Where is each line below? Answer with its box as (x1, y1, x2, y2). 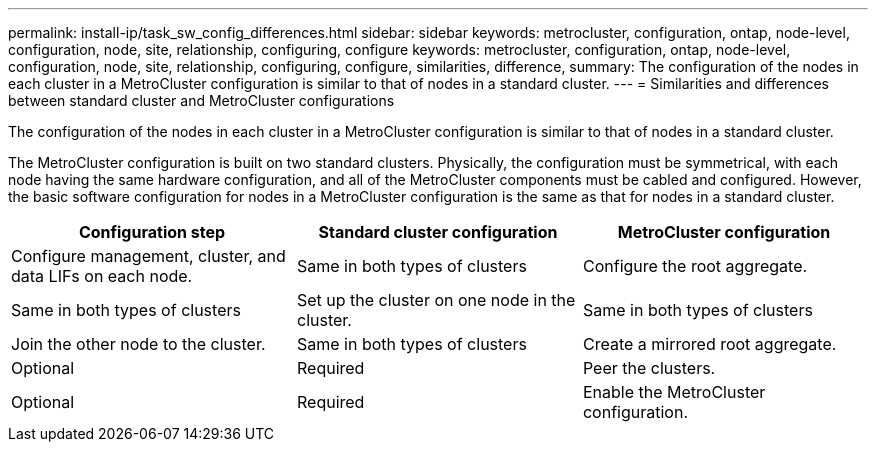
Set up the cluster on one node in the (296, 290, 576, 310)
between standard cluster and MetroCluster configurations (8, 92, 395, 109)
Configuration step (78, 222, 226, 242)
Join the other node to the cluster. (11, 334, 266, 354)
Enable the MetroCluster (582, 382, 766, 402)
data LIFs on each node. (11, 266, 193, 286)
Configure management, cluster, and (11, 246, 286, 266)
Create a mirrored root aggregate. (582, 334, 837, 354)
